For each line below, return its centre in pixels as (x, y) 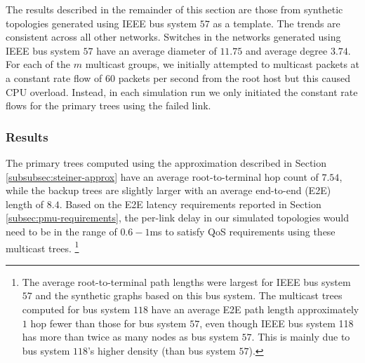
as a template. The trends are (277, 23)
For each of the (38, 64)
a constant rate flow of (54, 77)
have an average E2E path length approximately (255, 309)
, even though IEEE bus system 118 (277, 323)
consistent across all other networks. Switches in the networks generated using (173, 37)
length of (25, 204)
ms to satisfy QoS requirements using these (243, 231)
